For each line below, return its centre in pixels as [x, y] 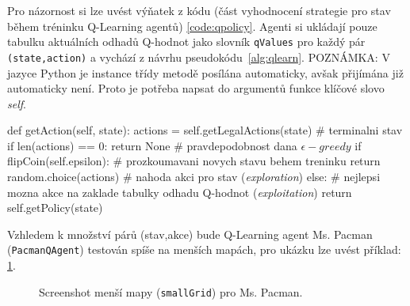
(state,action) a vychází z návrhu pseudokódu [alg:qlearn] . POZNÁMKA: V [199, 57]
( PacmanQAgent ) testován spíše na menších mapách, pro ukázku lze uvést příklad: [204, 249]
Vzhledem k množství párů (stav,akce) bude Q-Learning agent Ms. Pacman [190, 234]
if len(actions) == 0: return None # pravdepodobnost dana [152, 145]
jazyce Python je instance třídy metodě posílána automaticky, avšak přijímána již [205, 72]
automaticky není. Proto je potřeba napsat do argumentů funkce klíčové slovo [196, 88]
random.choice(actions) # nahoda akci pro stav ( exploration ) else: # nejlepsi [194, 177]
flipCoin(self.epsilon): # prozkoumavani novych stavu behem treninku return [194, 161]
